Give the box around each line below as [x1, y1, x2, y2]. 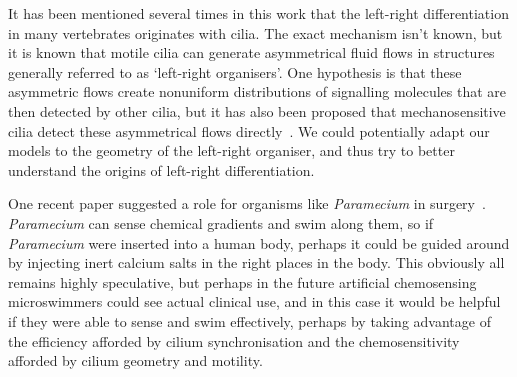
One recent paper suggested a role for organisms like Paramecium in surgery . [8, 193, 486, 214]
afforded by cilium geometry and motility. [8, 350, 263, 371]
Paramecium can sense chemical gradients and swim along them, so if [8, 212, 434, 233]
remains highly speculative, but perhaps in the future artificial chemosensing [8, 271, 477, 292]
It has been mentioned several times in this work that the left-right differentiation [8, 3, 509, 23]
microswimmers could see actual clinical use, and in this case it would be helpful [8, 291, 501, 312]
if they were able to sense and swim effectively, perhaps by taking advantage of [8, 310, 491, 331]
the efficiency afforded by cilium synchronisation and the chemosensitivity [8, 330, 460, 351]
